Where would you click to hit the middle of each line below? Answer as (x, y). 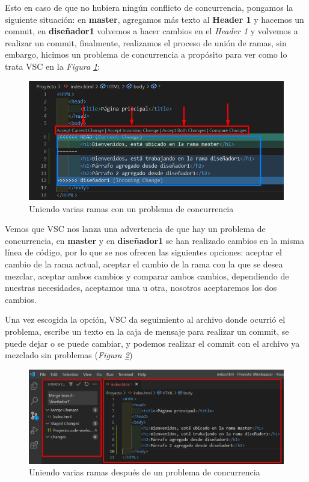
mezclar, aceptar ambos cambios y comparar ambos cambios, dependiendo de (147, 276)
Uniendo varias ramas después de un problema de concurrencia (145, 472)
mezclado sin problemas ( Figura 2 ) (69, 355)
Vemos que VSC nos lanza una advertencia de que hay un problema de (135, 229)
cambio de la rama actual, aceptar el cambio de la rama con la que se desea (144, 264)
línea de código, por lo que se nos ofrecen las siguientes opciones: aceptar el (143, 252)
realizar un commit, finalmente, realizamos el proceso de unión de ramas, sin (146, 42)
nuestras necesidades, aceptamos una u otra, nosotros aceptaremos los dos (141, 288)
